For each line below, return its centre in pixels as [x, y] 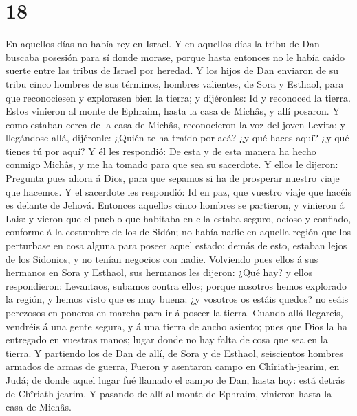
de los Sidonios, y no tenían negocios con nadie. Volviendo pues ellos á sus [162, 258]
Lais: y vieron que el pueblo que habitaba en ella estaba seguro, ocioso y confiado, [178, 218]
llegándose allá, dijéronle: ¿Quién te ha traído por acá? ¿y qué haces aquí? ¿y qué [177, 138]
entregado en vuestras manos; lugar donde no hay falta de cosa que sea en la [167, 339]
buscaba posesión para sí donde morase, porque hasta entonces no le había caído [175, 57]
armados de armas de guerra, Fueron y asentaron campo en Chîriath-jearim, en [173, 366]
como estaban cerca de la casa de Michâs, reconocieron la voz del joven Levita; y [175, 124]
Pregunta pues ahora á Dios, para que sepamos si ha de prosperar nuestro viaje [173, 178]
